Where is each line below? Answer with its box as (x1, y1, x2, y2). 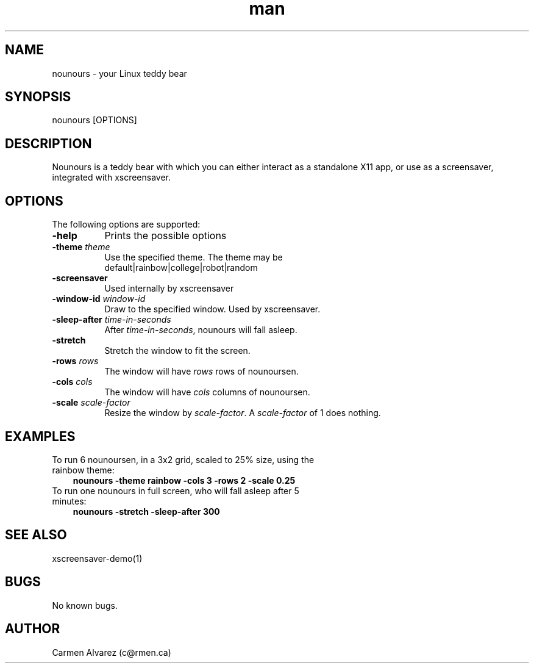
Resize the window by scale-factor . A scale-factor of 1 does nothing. (104, 408, 381, 418)
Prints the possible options (104, 229, 227, 242)
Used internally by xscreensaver (104, 283, 234, 294)
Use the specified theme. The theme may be (104, 252, 283, 263)
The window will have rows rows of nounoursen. (104, 366, 299, 377)
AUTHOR (5, 621, 60, 637)
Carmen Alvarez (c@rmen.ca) (52, 647, 171, 658)
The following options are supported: (52, 219, 201, 230)
